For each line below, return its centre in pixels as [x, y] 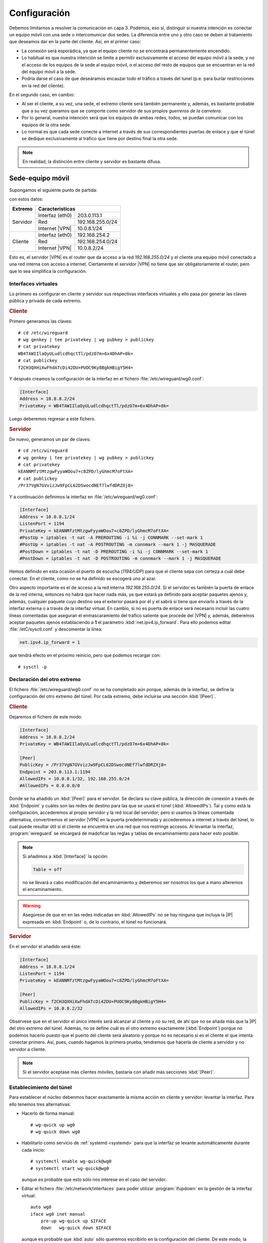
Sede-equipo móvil [39, 178]
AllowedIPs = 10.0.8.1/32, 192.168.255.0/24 [75, 779]
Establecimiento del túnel [40, 1087]
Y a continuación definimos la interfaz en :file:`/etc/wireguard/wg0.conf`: [84, 497]
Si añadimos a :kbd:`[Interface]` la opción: [66, 856]
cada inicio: [33, 1150]
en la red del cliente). [43, 86]
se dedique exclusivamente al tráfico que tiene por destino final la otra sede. [100, 139]
